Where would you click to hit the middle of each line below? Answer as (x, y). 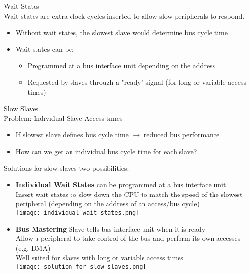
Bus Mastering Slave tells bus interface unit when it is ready (110, 228)
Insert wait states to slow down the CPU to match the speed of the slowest (129, 194)
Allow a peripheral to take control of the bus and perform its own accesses (128, 238)
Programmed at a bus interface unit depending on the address (121, 65)
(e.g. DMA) (33, 248)
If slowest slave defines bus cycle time (72, 135)
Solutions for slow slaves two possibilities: (67, 168)
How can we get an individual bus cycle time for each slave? (106, 151)
